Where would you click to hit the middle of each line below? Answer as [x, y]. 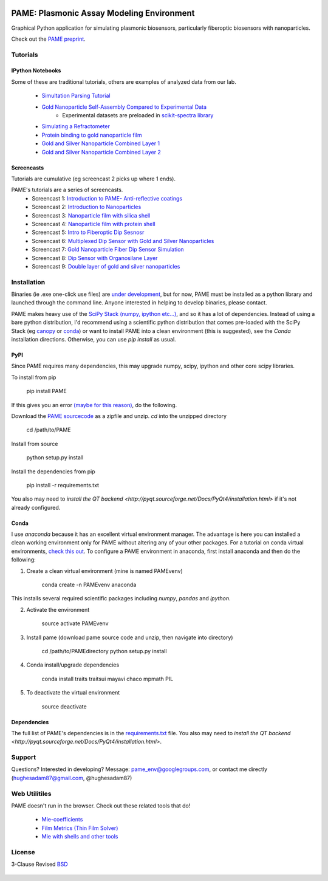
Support [24, 758]
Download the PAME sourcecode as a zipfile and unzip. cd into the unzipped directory [119, 416]
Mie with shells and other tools [80, 837]
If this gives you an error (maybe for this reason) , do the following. [94, 405]
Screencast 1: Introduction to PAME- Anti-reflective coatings [107, 198]
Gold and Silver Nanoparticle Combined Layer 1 [101, 143]
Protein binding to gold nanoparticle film [92, 135]
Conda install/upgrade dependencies [73, 665]
